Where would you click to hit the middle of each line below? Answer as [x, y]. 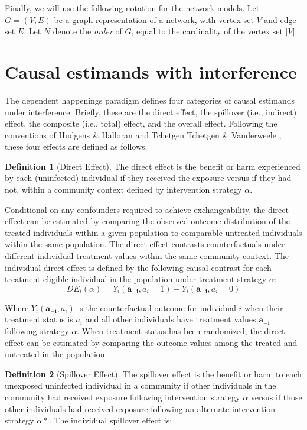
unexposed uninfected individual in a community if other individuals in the [141, 385]
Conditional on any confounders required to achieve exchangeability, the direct [147, 209]
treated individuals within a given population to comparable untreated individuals [153, 232]
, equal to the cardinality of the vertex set [207, 31]
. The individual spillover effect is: [110, 420]
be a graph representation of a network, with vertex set [154, 19]
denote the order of [87, 31]
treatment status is [39, 319]
